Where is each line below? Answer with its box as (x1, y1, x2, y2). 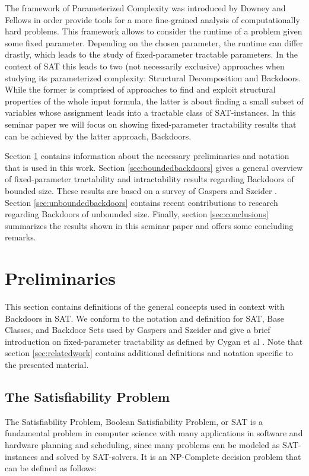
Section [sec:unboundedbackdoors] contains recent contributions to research (5, 196, 278, 208)
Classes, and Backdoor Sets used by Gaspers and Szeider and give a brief (5, 323, 270, 336)
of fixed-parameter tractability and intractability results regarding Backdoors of (5, 173, 294, 185)
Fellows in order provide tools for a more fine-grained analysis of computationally (5, 13, 300, 26)
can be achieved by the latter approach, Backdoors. (5, 129, 192, 142)
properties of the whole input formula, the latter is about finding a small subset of (5, 94, 304, 107)
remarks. (5, 231, 36, 243)
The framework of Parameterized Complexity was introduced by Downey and (5, 2, 286, 14)
